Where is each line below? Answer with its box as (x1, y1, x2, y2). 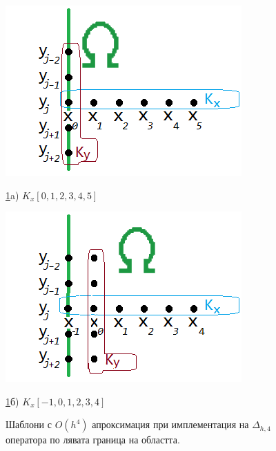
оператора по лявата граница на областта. (6, 432, 180, 447)
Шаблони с (6, 417, 52, 432)
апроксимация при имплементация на (92, 417, 249, 432)
